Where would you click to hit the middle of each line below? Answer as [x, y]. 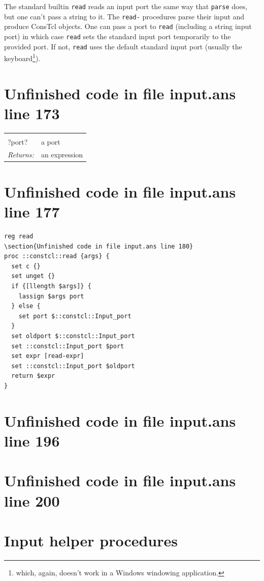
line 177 [32, 212]
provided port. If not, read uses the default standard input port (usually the [123, 46]
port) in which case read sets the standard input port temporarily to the [118, 36]
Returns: [21, 154]
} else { [26, 306]
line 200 [32, 500]
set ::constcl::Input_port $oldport [73, 366]
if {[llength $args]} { [51, 286]
